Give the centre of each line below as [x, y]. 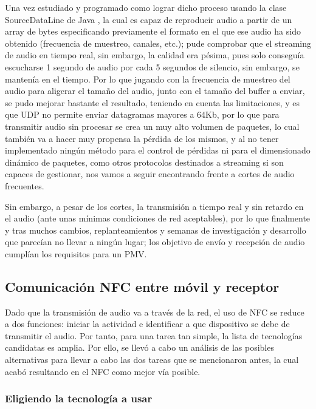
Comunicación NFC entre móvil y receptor [142, 286]
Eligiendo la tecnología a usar [79, 398]
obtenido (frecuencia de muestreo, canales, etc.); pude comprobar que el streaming [158, 43]
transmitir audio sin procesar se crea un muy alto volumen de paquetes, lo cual [152, 126]
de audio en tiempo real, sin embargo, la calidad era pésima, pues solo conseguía [155, 55]
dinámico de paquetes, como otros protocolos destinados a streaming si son [144, 162]
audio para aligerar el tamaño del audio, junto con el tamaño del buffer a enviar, [155, 91]
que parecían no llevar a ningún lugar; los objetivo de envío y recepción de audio [155, 242]
